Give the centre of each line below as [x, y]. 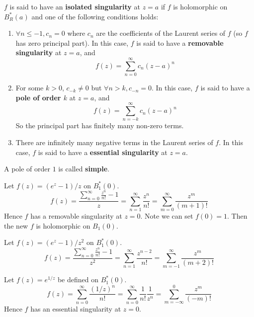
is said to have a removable [180, 42]
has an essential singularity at [76, 309]
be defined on [78, 279]
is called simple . [84, 169]
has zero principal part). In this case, [72, 42]
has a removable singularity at [76, 216]
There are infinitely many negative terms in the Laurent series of [114, 142]
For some [30, 88]
